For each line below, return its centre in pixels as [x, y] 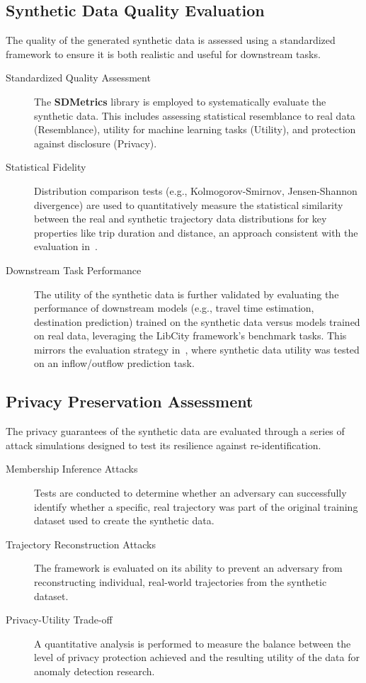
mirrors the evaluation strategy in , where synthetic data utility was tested [197, 349]
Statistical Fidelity [46, 167]
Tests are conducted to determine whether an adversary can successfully [190, 493]
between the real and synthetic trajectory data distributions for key [181, 219]
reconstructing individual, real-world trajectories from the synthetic [181, 582]
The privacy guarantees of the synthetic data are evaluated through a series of [175, 431]
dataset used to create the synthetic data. [124, 520]
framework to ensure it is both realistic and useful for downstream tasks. [163, 53]
